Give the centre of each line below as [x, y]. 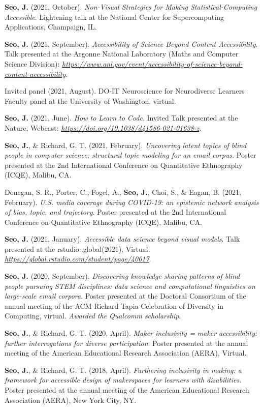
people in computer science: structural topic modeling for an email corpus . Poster [130, 155]
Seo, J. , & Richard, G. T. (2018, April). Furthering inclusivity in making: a [123, 370]
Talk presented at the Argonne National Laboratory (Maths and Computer [122, 54]
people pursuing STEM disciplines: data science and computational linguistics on [130, 286]
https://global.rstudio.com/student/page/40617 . [78, 259]
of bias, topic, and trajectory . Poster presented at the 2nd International [116, 212]
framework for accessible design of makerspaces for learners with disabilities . [123, 380]
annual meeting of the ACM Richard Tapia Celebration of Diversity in [114, 305]
